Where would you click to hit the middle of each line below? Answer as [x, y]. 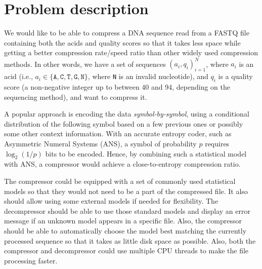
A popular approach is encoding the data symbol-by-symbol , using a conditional [127, 114]
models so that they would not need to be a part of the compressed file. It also [126, 191]
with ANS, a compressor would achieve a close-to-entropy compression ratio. [122, 164]
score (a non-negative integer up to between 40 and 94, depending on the [117, 87]
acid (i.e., [18, 76]
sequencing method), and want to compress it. [76, 97]
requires [217, 143]
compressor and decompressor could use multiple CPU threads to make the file [126, 251]
